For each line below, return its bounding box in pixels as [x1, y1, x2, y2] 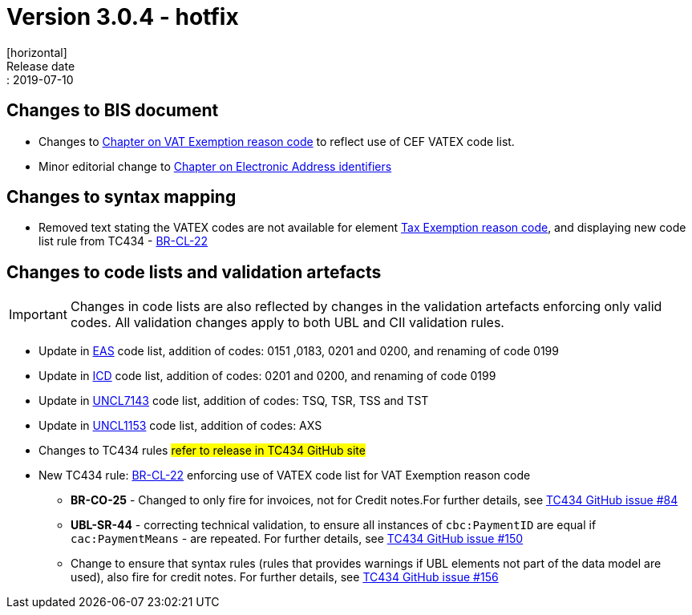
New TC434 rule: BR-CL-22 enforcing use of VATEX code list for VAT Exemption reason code [38, 468, 531, 483]
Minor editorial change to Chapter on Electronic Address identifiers [38, 159, 392, 173]
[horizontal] [6, 45, 67, 59]
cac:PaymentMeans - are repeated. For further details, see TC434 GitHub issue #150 [71, 532, 524, 546]
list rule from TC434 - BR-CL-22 [38, 234, 208, 249]
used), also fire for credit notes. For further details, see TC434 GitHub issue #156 [71, 570, 499, 585]
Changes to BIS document [6, 100, 219, 121]
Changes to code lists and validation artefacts [6, 261, 382, 282]
